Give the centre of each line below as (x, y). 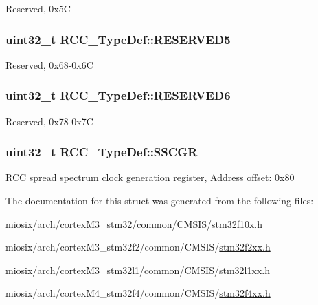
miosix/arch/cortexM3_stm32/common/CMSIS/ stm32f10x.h (134, 223)
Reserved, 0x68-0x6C (49, 64)
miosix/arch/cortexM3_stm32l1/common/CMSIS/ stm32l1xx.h (138, 270)
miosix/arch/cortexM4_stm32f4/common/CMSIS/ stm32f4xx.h (138, 293)
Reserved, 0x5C (38, 8)
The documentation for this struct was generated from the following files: (160, 201)
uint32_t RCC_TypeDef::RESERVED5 (118, 39)
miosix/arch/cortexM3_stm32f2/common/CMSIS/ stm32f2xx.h (138, 247)
